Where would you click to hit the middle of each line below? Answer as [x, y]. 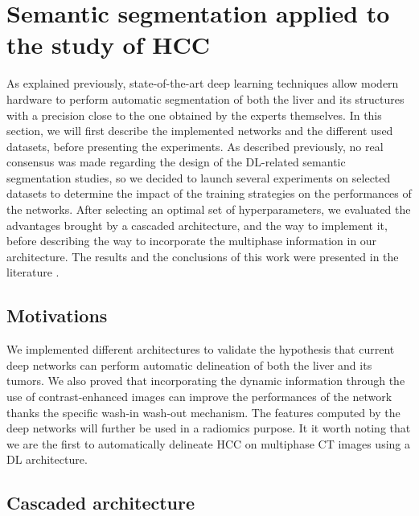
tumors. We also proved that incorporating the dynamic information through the [206, 381]
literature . [33, 272]
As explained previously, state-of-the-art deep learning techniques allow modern [203, 83]
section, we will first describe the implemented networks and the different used [200, 131]
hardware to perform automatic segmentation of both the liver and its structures [205, 98]
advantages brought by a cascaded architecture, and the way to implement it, [197, 225]
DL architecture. [47, 459]
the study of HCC [109, 45]
